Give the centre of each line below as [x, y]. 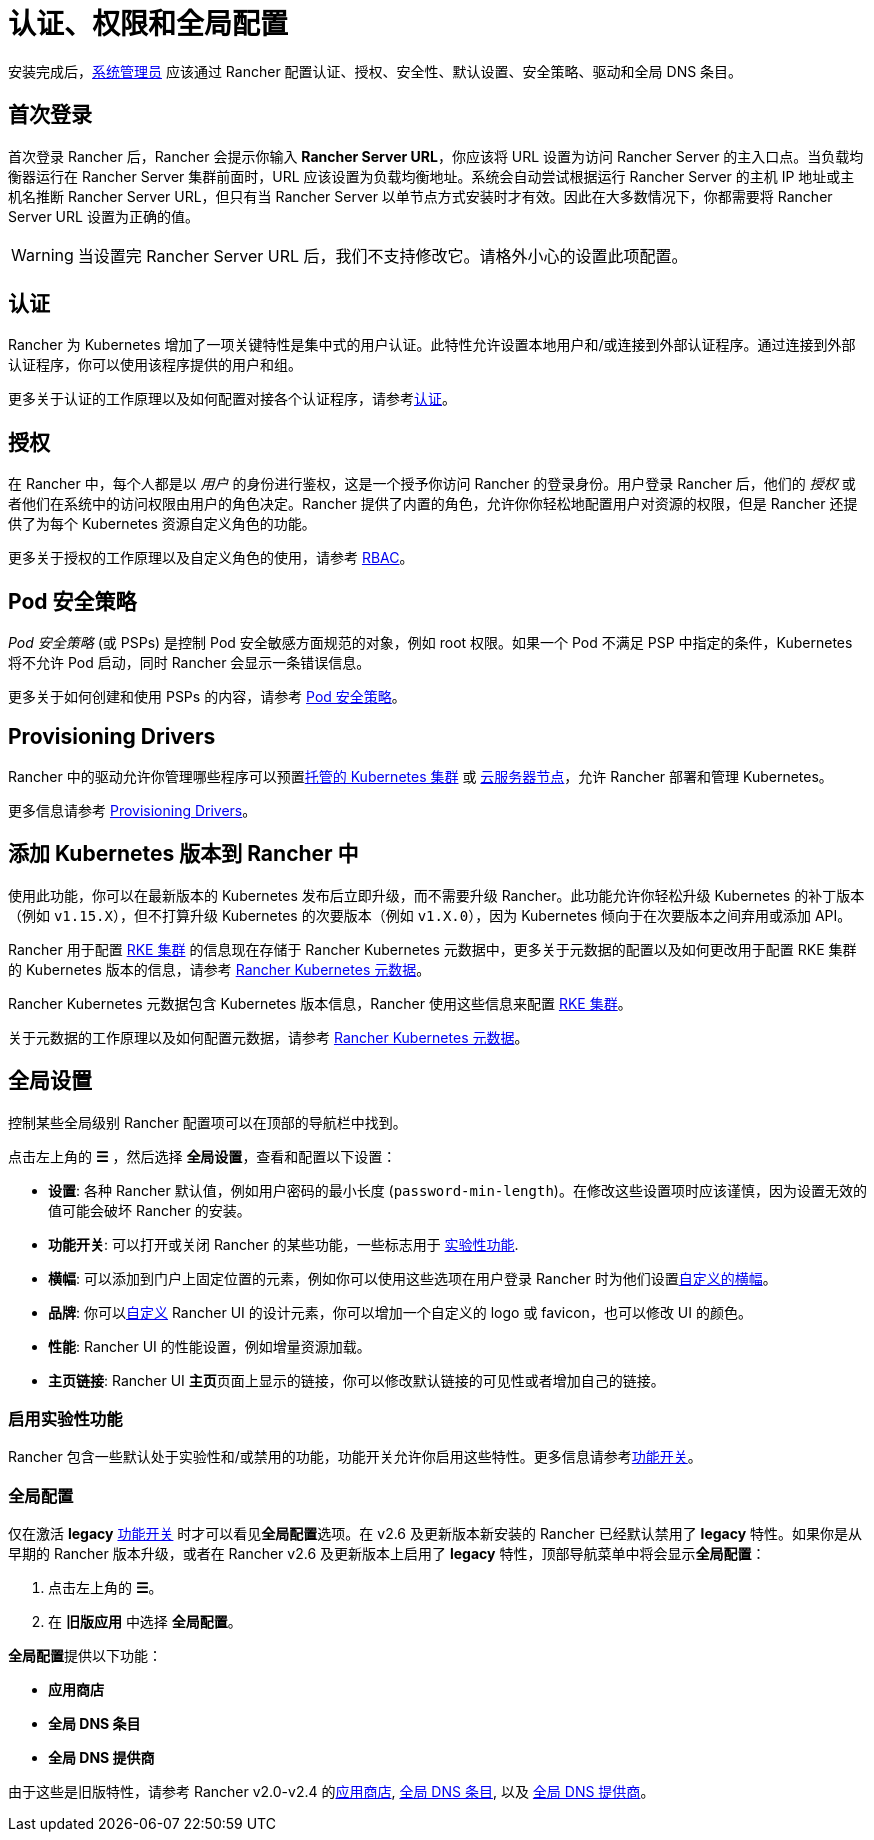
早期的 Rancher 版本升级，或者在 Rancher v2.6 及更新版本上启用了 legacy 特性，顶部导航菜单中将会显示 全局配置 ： [387, 1554]
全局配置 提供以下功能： [85, 1656]
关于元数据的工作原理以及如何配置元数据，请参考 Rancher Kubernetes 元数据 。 [268, 1037]
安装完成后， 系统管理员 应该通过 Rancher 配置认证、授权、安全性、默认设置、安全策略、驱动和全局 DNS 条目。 [375, 71]
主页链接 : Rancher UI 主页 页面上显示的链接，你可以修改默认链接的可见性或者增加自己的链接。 [356, 1380]
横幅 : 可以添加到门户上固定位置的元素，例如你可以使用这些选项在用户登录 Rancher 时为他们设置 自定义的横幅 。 [412, 1278]
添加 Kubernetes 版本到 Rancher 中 [183, 854]
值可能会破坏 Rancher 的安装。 [149, 1210]
